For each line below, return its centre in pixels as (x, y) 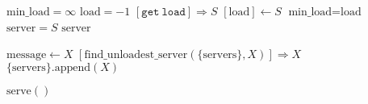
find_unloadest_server (136, 55)
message (27, 55)
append (73, 67)
